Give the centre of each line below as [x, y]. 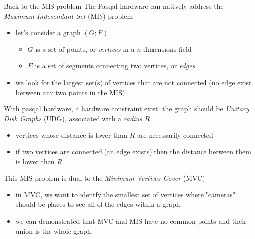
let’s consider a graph [48, 32]
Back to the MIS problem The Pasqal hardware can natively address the [114, 6]
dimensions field [167, 49]
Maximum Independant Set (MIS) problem [69, 16]
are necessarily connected [175, 135]
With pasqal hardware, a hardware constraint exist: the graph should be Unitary [127, 109]
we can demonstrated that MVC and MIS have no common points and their [131, 220]
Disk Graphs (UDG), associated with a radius [73, 118]
